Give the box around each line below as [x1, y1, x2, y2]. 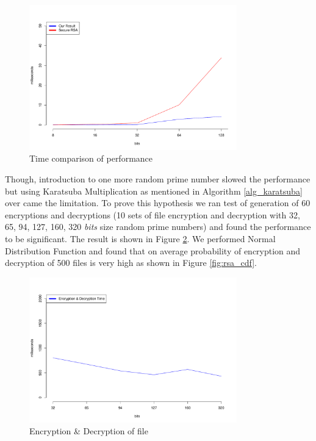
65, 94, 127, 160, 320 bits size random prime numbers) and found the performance [5, 220, 311, 233]
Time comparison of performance [29, 152, 153, 165]
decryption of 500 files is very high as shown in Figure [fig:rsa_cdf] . [5, 256, 257, 269]
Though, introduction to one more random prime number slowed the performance [5, 173, 311, 185]
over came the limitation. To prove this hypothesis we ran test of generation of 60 [5, 196, 311, 209]
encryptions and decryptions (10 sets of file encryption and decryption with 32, [5, 208, 300, 221]
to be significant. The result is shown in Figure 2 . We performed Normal [5, 232, 276, 245]
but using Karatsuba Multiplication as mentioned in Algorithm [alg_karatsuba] [5, 184, 303, 197]
